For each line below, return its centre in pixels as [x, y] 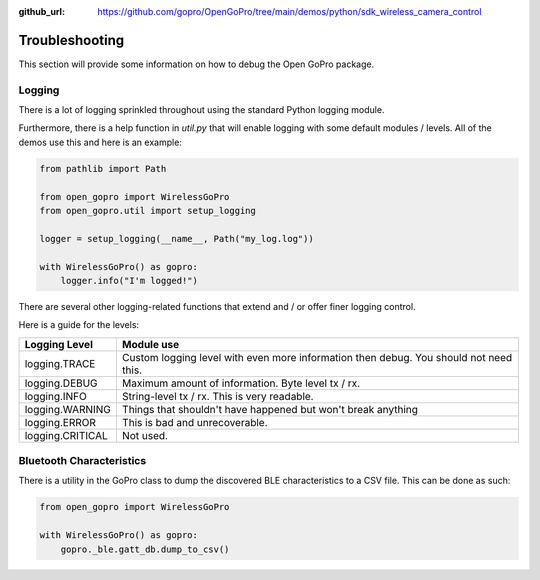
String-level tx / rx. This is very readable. [217, 396]
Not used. [145, 435]
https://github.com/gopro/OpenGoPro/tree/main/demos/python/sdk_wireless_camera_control [289, 11]
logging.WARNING [68, 409]
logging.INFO [55, 396]
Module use [150, 344]
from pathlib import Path [103, 168]
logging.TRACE [60, 363]
